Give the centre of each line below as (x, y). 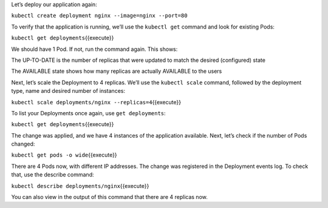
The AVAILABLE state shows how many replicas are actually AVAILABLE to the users (117, 71)
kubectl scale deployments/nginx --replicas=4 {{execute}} (96, 102)
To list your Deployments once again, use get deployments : (89, 113)
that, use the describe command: (53, 175)
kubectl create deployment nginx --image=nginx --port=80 (99, 16)
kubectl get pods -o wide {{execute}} (64, 155)
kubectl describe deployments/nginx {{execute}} (80, 186)
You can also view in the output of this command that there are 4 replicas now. (109, 197)
